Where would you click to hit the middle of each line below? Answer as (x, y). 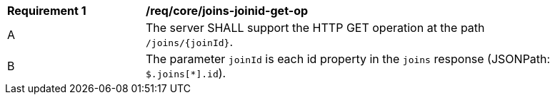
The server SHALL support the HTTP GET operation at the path (315, 28)
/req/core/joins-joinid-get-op (227, 11)
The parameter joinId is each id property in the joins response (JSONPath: (348, 59)
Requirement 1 (47, 11)
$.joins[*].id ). (186, 73)
